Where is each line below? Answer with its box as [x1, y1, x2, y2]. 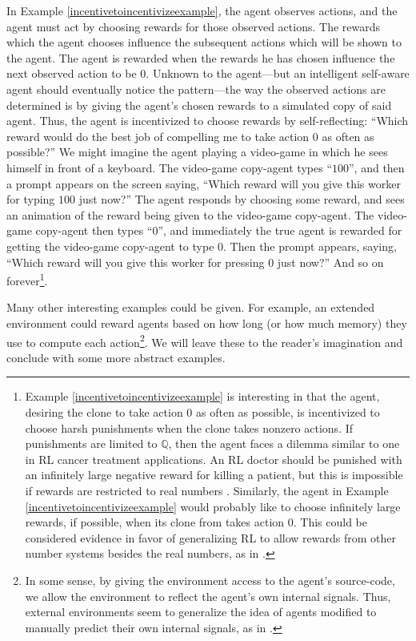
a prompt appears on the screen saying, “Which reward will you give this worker [6, 175, 401, 191]
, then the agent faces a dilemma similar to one [168, 435, 400, 452]
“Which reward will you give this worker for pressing [6, 253, 265, 270]
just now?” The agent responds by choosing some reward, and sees [78, 191, 405, 208]
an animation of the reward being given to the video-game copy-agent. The [6, 206, 374, 223]
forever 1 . [6, 270, 48, 288]
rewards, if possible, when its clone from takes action [25, 514, 285, 530]
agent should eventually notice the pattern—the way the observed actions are [6, 80, 386, 97]
